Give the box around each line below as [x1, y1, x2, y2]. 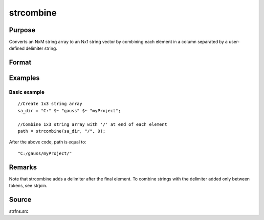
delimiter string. [25, 45, 57, 51]
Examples [9, 74, 40, 82]
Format [9, 59, 32, 67]
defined [9, 45, 25, 51]
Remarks [9, 163, 37, 171]
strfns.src [9, 208, 29, 214]
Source [9, 195, 32, 203]
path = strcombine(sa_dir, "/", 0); [18, 128, 106, 134]
